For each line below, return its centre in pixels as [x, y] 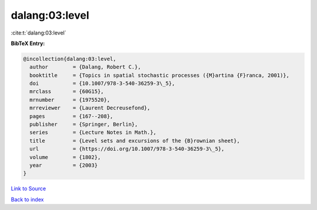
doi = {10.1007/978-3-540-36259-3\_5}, [102, 84]
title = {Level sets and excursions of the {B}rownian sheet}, [135, 141]
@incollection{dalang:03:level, [70, 59]
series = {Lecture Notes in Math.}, [93, 132]
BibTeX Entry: [28, 43]
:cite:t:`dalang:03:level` [39, 33]
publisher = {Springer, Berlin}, [84, 125]
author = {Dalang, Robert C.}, [85, 67]
